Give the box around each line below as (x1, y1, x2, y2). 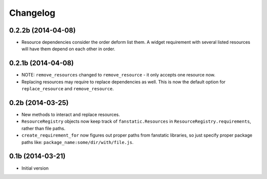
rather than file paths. (21, 125, 66, 131)
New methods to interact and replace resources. (21, 111, 120, 118)
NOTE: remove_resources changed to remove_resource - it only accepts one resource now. (21, 72, 216, 78)
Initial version (21, 165, 49, 171)
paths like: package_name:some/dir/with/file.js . (21, 139, 133, 145)
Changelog (9, 7, 55, 18)
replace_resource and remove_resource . (21, 86, 114, 92)
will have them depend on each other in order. (21, 46, 116, 52)
